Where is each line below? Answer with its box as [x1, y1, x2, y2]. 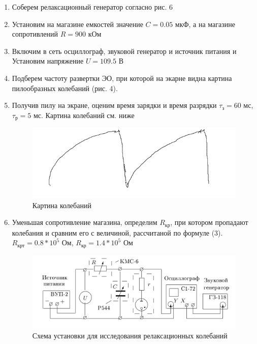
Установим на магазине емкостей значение [12, 18, 143, 29]
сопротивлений [12, 28, 58, 39]
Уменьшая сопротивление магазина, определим [12, 217, 157, 227]
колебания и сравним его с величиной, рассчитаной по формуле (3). [12, 227, 223, 238]
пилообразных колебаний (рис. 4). [12, 82, 118, 93]
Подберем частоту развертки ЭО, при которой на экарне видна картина [12, 72, 232, 83]
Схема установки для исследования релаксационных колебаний [32, 330, 228, 341]
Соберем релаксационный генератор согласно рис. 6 [12, 2, 173, 12]
